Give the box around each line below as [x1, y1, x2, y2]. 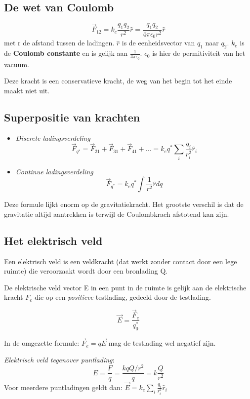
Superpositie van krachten [4, 109, 140, 124]
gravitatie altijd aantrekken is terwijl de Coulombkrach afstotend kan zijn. [4, 208, 229, 219]
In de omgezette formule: [4, 338, 80, 348]
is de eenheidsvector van [122, 38, 195, 48]
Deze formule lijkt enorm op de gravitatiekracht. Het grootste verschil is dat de [4, 199, 244, 209]
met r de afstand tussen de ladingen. [4, 38, 115, 48]
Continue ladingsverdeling [15, 166, 93, 176]
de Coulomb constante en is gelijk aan [4, 48, 128, 58]
